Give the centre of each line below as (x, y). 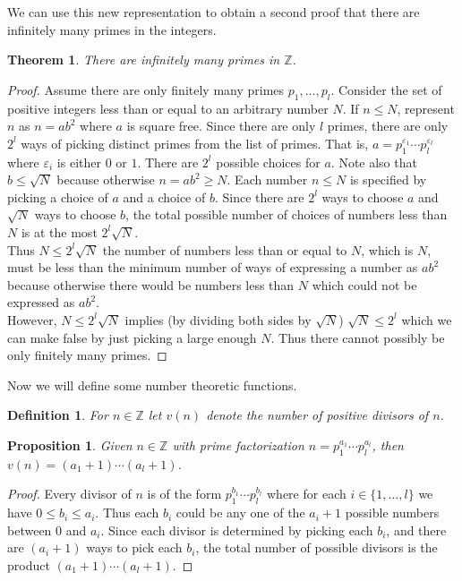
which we (427, 319)
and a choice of (164, 197)
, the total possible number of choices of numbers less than (287, 214)
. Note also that (374, 162)
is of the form (184, 494)
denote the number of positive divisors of (317, 415)
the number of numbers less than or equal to (225, 249)
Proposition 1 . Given (70, 444)
